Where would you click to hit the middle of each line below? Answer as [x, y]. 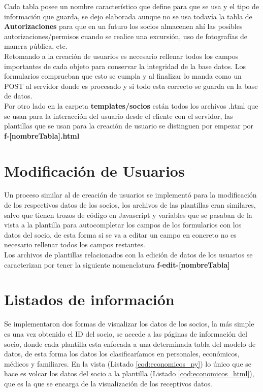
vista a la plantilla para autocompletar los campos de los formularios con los [123, 225]
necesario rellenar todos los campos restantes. [75, 244]
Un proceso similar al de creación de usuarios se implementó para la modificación [130, 195]
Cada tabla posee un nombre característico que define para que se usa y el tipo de [132, 6]
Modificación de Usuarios [94, 170]
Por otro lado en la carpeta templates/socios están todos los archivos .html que [131, 105]
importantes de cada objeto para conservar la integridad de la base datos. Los [125, 66]
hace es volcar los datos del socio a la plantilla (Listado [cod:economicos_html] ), [129, 373]
